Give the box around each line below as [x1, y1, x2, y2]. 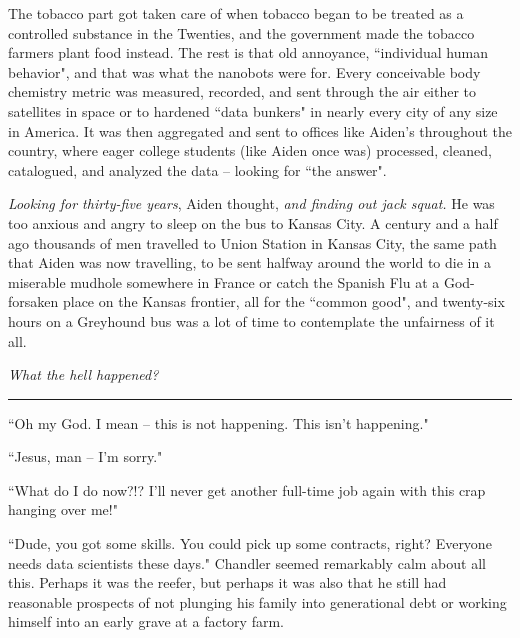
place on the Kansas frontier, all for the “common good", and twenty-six [62, 291, 505, 312]
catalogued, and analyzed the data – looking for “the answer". [8, 159, 387, 180]
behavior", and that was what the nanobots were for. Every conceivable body [8, 61, 481, 82]
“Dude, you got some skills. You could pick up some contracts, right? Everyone [8, 533, 492, 554]
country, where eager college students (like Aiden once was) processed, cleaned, [8, 140, 492, 161]
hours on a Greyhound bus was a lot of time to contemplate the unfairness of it [8, 310, 495, 331]
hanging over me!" [8, 499, 118, 520]
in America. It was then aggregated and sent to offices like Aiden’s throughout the [8, 120, 512, 141]
